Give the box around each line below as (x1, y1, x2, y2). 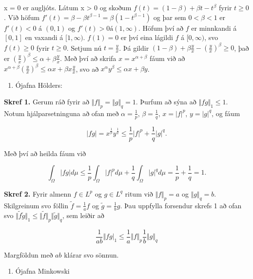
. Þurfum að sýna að (136, 96, 196, 106)
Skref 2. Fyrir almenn (4, 188, 72, 199)
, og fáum (212, 108, 240, 118)
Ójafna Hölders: (15, 80, 62, 90)
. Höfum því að (138, 22, 184, 33)
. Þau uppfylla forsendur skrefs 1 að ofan (120, 200, 242, 210)
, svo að (76, 63, 99, 74)
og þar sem (153, 12, 186, 22)
